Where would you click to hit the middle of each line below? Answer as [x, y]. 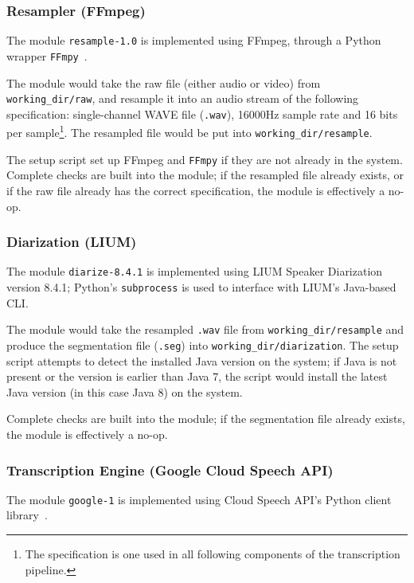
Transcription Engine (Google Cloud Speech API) [170, 470]
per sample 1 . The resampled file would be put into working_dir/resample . [189, 131]
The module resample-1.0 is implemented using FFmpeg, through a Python [194, 40]
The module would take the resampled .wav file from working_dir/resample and [205, 329]
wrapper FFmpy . [47, 55]
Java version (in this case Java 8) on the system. [125, 391]
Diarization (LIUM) [72, 242]
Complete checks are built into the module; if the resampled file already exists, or [205, 175]
